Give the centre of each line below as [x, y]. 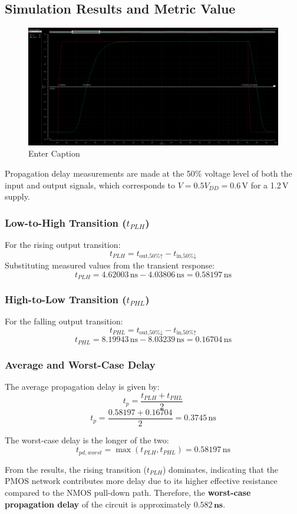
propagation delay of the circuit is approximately [98, 504]
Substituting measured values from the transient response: [110, 265]
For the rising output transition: [63, 244]
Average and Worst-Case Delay [80, 364]
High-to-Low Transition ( [66, 299]
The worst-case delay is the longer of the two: [87, 440]
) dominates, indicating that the [220, 469]
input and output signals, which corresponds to [90, 185]
